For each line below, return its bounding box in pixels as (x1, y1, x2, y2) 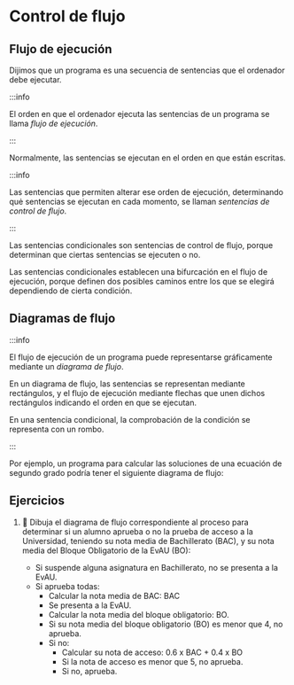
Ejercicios (9, 494, 65, 509)
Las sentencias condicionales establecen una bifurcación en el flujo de (9, 267, 268, 276)
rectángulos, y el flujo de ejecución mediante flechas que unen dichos (9, 387, 266, 398)
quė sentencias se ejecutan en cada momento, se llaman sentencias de (9, 197, 270, 206)
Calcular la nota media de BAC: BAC (48, 590, 180, 601)
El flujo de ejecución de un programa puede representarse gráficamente (9, 352, 273, 362)
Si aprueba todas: (35, 580, 100, 591)
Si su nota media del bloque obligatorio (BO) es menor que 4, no (48, 619, 283, 629)
